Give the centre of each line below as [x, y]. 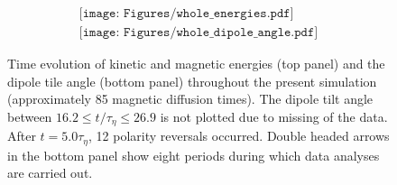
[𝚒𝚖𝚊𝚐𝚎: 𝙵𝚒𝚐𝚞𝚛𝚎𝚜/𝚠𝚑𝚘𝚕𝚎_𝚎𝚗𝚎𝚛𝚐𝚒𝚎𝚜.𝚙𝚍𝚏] [186, 14]
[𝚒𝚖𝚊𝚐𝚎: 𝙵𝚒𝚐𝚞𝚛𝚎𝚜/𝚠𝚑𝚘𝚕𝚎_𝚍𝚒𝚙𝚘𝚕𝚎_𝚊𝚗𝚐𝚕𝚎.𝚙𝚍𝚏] [198, 33]
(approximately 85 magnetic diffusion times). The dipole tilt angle [190, 99]
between [30, 116]
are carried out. [50, 173]
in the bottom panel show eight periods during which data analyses [194, 155]
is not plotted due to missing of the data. [274, 116]
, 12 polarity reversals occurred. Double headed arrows [239, 136]
